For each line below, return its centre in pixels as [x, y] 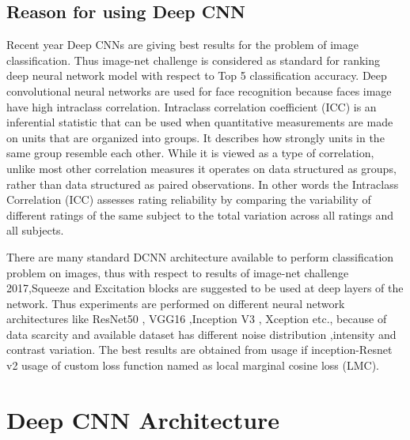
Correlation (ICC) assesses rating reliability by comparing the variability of [189, 199]
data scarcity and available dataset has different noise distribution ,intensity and [201, 334]
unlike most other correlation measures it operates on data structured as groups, [201, 168]
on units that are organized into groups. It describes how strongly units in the [196, 137]
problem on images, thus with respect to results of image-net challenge [178, 272]
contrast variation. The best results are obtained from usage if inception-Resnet [199, 350]
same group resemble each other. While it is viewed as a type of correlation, [190, 153]
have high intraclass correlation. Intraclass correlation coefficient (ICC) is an [192, 106]
